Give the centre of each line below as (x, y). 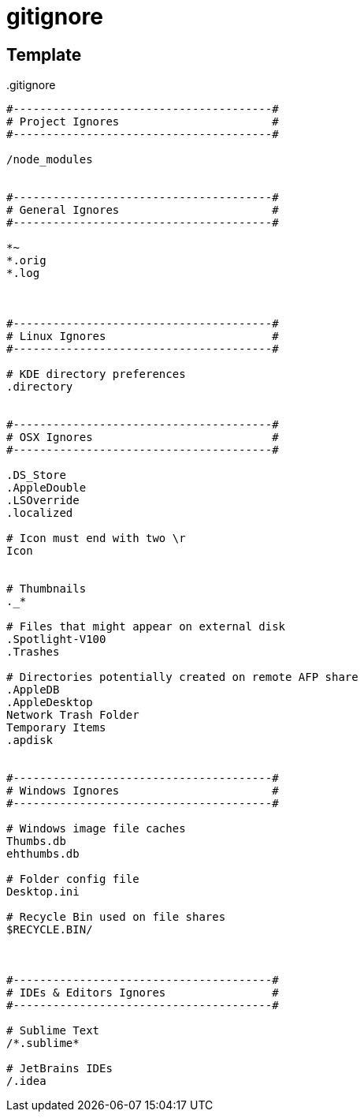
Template (44, 54)
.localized (40, 513)
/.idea (26, 1081)
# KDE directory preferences (96, 374)
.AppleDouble (46, 488)
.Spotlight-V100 (56, 639)
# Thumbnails (46, 589)
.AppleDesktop (50, 703)
